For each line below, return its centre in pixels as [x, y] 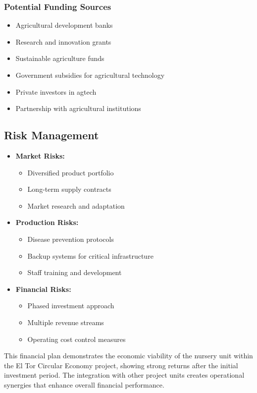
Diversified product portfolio [71, 172]
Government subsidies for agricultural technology [90, 75]
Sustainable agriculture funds [60, 58]
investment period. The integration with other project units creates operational [124, 375]
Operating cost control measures [77, 339]
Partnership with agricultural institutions [78, 108]
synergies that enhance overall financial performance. [84, 384]
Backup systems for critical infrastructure [90, 255]
